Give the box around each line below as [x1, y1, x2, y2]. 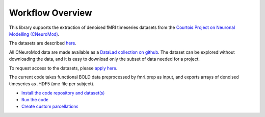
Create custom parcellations [21, 103, 79, 110]
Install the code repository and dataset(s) [21, 90, 105, 95]
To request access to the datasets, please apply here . [9, 65, 118, 71]
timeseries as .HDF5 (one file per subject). [9, 81, 95, 87]
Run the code [21, 97, 49, 103]
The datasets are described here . [9, 40, 77, 46]
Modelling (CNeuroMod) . [9, 31, 60, 37]
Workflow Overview [9, 7, 92, 18]
